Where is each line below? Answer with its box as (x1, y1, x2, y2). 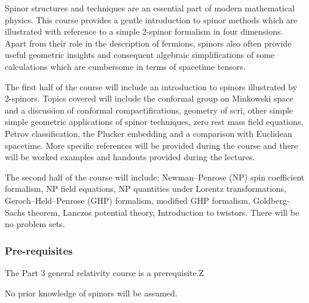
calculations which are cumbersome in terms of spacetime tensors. (5, 60, 246, 72)
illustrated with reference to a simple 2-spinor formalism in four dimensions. (5, 25, 283, 38)
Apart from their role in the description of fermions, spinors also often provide (5, 36, 292, 49)
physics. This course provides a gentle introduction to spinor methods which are (5, 13, 298, 26)
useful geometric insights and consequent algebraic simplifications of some (5, 48, 275, 61)
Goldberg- (253, 194, 290, 206)
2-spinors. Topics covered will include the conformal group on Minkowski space (5, 92, 293, 105)
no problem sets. (5, 218, 65, 230)
